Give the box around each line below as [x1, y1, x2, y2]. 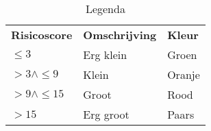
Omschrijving [83, 27, 157, 43]
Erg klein [83, 47, 127, 62]
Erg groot [83, 106, 129, 122]
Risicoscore [11, 27, 73, 43]
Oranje [167, 67, 200, 82]
